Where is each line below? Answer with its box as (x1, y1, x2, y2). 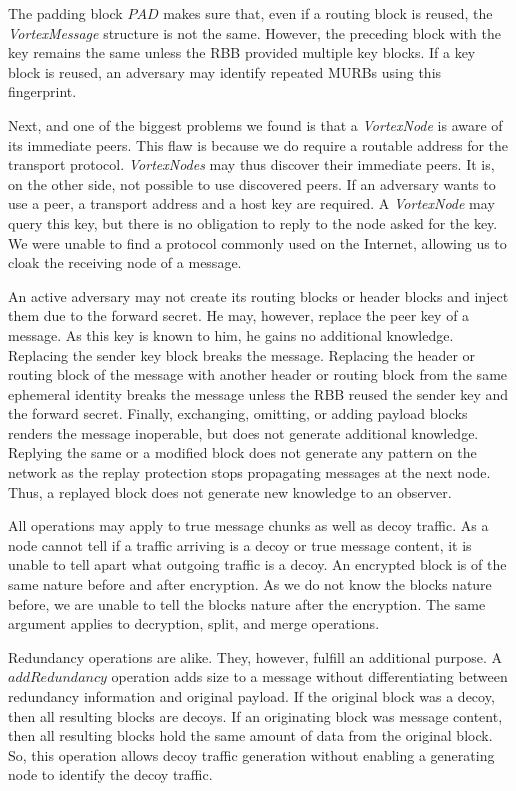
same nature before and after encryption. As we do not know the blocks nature (8, 574, 492, 595)
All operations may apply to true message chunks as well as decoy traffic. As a (8, 515, 489, 536)
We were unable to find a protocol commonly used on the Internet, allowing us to (8, 232, 507, 253)
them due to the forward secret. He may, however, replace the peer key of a (8, 305, 470, 326)
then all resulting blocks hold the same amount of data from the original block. (8, 725, 493, 746)
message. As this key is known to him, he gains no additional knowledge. (8, 324, 454, 345)
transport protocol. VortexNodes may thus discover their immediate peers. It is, (8, 154, 495, 175)
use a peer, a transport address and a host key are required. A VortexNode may (8, 193, 495, 214)
